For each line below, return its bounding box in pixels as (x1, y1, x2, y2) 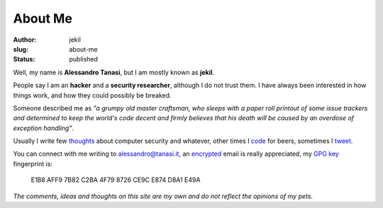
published (69, 55, 99, 64)
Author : (13, 35, 37, 44)
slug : (13, 45, 28, 53)
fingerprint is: (13, 159, 53, 168)
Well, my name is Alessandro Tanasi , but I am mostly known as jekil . (13, 68, 215, 76)
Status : (13, 55, 35, 64)
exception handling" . (13, 124, 74, 132)
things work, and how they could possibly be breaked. (13, 91, 172, 99)
